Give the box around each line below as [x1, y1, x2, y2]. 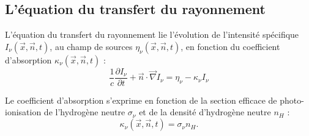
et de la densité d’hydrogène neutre [139, 106, 271, 118]
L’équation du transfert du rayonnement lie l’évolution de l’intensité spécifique [5, 28, 299, 41]
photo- [280, 93, 304, 106]
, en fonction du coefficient [181, 40, 280, 52]
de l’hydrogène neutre [43, 106, 125, 118]
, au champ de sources [50, 40, 133, 52]
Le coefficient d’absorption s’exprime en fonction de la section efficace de [5, 93, 277, 106]
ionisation [5, 106, 42, 118]
